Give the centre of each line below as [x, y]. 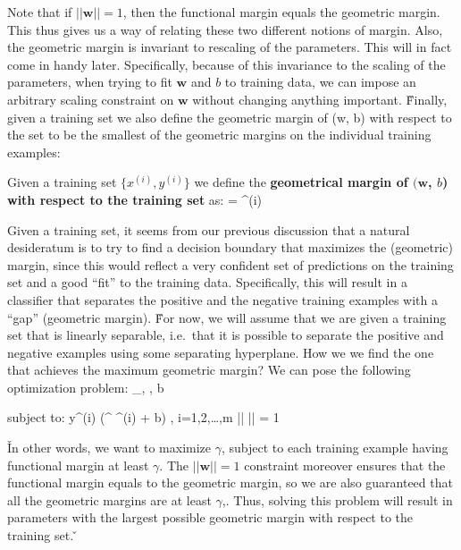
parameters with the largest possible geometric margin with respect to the [210, 517]
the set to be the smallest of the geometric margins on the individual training [219, 135]
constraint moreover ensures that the [345, 465]
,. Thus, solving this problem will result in [337, 499]
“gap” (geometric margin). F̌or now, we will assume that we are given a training [227, 317]
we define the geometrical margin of [301, 182]
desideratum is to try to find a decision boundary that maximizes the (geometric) [230, 247]
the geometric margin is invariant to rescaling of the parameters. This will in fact [230, 47]
